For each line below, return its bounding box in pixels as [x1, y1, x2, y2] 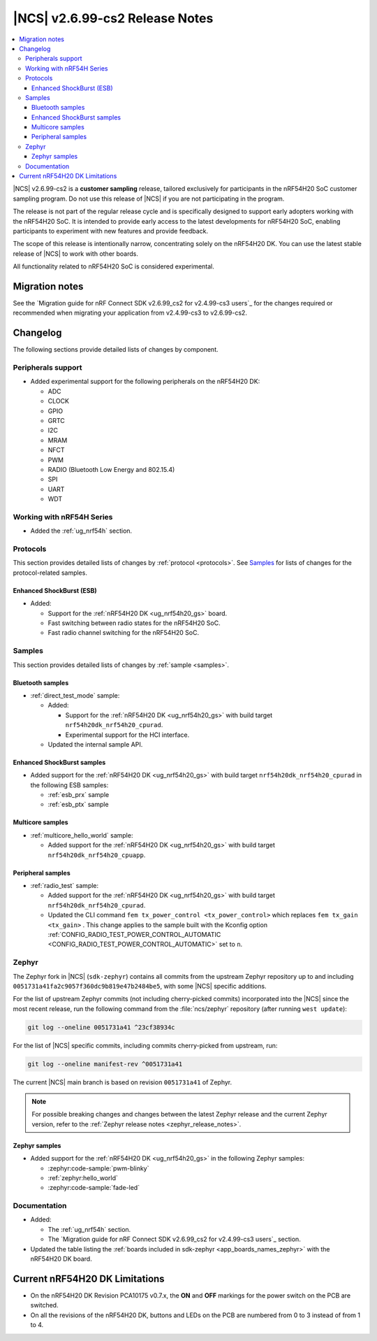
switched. [30, 1301, 59, 1310]
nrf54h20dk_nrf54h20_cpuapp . [47, 850, 146, 859]
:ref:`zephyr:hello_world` [47, 1173, 119, 1182]
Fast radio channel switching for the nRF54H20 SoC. [47, 629, 200, 637]
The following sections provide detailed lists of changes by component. [13, 345, 219, 354]
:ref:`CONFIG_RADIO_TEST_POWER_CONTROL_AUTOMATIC [47, 930, 221, 938]
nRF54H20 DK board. [30, 1255, 92, 1263]
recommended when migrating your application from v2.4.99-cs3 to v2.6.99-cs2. [13, 308, 248, 317]
